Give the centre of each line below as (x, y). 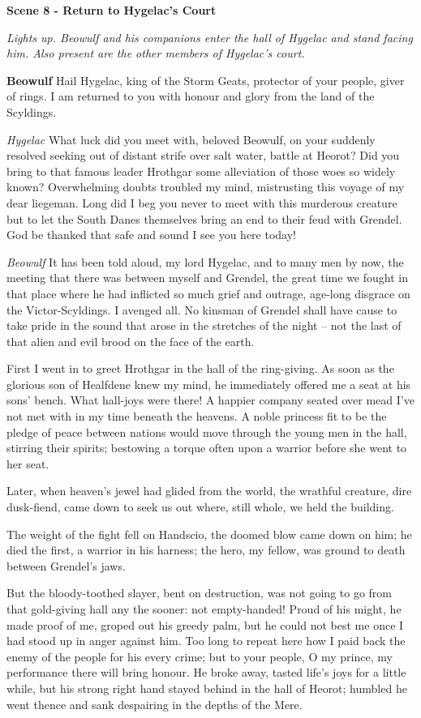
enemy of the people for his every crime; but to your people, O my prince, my (200, 656)
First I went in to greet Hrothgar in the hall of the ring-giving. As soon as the (200, 368)
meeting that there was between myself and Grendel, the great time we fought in (207, 278)
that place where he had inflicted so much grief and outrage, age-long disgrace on (208, 293)
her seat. (28, 463)
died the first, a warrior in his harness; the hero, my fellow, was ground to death (206, 550)
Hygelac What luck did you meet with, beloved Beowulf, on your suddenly (191, 139)
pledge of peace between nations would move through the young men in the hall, (207, 432)
